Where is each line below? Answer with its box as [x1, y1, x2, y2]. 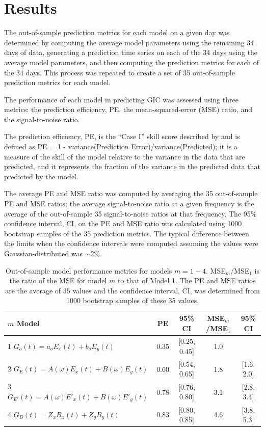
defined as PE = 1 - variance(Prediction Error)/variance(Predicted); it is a [4, 141, 237, 152]
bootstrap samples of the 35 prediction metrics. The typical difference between [4, 228, 249, 238]
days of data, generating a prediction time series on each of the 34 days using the [4, 47, 258, 58]
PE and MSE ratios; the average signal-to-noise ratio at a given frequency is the [4, 198, 254, 209]
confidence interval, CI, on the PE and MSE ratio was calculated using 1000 [4, 218, 242, 229]
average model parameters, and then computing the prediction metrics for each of [4, 57, 259, 67]
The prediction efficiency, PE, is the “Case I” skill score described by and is [4, 131, 240, 142]
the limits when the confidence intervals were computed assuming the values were [4, 238, 258, 249]
